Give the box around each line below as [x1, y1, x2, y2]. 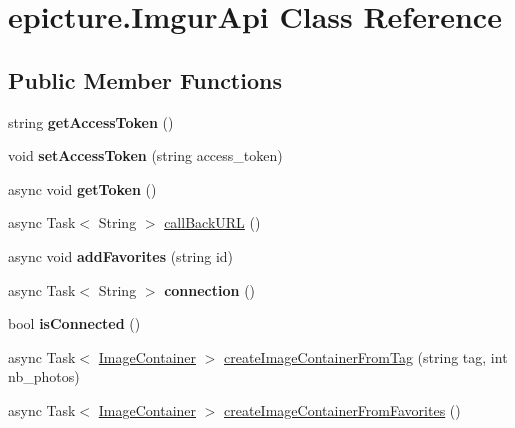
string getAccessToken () [8, 111, 174, 132]
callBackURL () [164, 212, 261, 233]
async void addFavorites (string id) [8, 245, 234, 266]
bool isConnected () [8, 313, 141, 334]
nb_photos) [8, 366, 80, 387]
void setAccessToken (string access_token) [8, 145, 283, 166]
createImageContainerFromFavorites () [224, 399, 461, 420]
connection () [164, 279, 256, 300]
